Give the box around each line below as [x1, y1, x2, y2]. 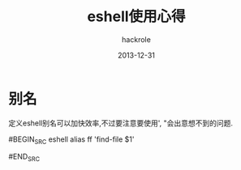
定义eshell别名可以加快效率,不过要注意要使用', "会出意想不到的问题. [8, 118, 234, 128]
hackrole [121, 34, 152, 45]
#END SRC [8, 151, 41, 164]
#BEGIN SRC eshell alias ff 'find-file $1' [8, 134, 135, 146]
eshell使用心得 [87, 7, 186, 26]
